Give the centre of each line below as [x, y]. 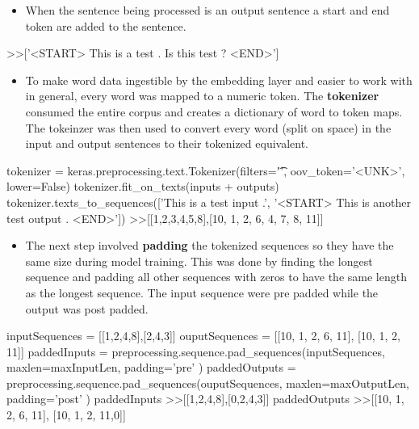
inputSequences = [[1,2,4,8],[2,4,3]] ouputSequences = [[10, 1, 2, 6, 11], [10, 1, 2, [203, 336]
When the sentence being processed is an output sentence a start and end [207, 10]
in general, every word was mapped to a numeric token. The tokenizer [202, 96]
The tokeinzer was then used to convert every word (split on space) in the [208, 127]
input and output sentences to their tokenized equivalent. [167, 143]
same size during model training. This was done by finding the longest [199, 261]
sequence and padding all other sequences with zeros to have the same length [216, 277]
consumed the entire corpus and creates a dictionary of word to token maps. [214, 111]
